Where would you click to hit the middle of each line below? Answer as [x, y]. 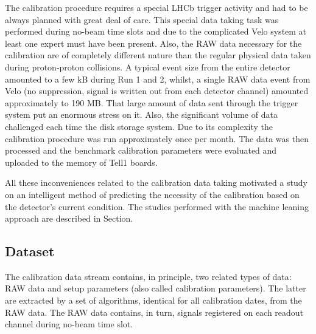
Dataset [30, 251]
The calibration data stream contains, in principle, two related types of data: [148, 276]
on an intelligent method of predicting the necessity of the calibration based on [152, 194]
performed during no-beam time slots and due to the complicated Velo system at [156, 31]
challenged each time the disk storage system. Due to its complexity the [139, 126]
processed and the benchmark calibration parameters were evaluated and [141, 150]
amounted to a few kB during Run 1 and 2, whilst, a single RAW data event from [158, 79]
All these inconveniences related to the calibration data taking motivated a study [156, 182]
